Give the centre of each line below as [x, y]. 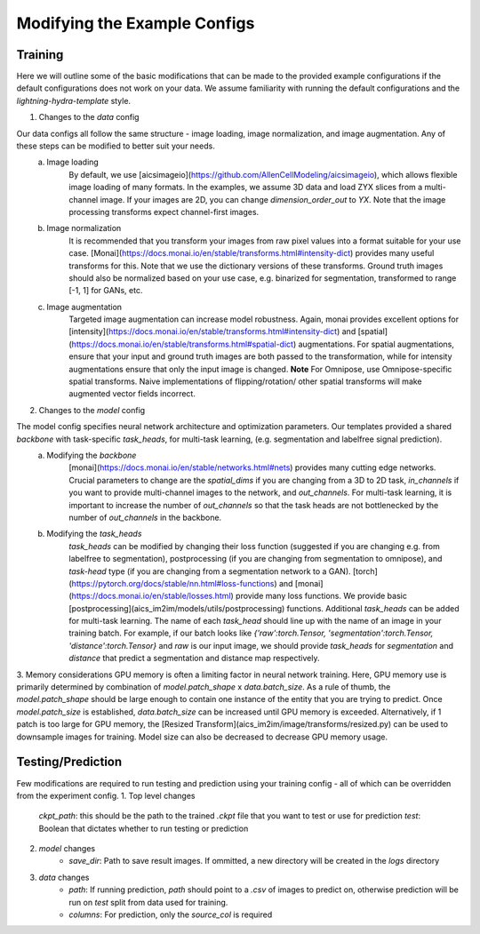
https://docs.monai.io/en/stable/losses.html [151, 596]
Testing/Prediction [69, 762]
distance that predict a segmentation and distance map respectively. [194, 659]
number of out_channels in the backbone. [145, 517]
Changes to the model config [92, 410]
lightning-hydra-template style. [74, 100]
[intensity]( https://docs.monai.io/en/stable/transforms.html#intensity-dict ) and [212, 331]
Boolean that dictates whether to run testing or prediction [144, 828]
